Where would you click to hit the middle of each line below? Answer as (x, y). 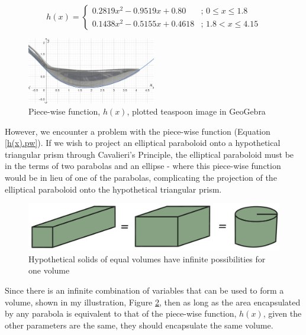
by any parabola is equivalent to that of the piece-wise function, (121, 313)
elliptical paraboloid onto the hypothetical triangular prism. (113, 189)
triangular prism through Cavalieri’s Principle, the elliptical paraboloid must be (149, 154)
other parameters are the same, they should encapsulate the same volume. (139, 325)
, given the (282, 313)
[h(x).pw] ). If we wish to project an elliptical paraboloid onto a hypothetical (143, 143)
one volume (49, 270)
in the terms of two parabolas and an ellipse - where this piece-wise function (143, 166)
